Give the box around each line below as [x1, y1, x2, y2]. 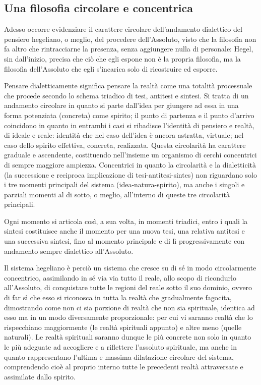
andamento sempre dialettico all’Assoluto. [4, 245, 134, 256]
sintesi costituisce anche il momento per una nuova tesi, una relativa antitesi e [4, 226, 245, 236]
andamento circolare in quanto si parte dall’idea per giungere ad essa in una [4, 100, 239, 111]
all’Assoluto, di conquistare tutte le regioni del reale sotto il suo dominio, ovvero [4, 282, 252, 293]
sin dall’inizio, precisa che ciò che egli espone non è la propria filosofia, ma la [4, 53, 241, 64]
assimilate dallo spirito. [4, 371, 76, 381]
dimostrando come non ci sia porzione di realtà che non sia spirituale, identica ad [4, 302, 255, 312]
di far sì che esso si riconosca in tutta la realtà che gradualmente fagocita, [4, 292, 232, 303]
